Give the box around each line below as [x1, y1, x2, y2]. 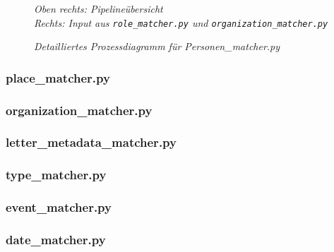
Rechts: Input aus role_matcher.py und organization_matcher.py [34, 15, 328, 30]
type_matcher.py [6, 166, 107, 184]
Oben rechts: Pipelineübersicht [34, 1, 163, 16]
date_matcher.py [6, 230, 106, 248]
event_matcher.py [6, 198, 112, 216]
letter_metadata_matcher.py [6, 133, 177, 151]
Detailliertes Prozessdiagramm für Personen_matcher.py [34, 39, 280, 54]
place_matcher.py [6, 68, 110, 86]
